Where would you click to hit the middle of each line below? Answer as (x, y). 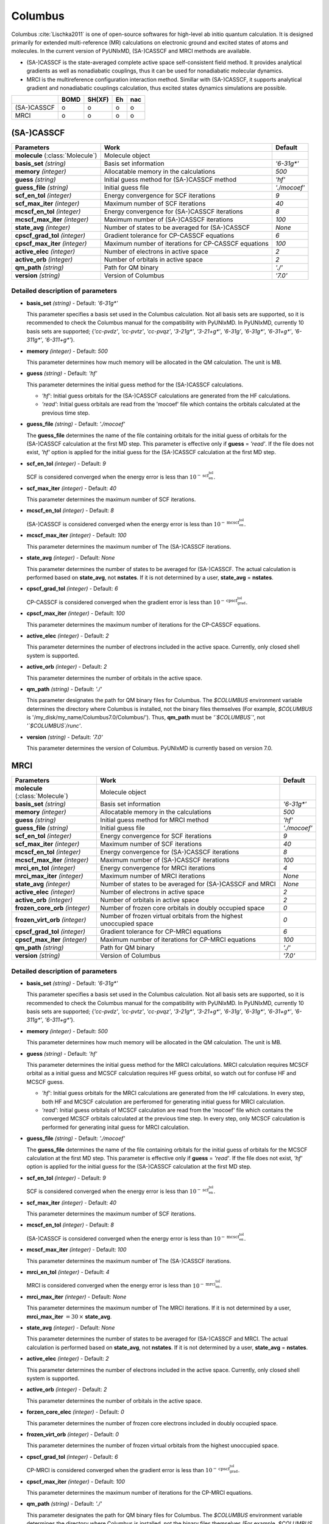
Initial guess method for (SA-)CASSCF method (170, 179)
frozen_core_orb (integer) (52, 908)
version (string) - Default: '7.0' (65, 737)
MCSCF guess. (45, 1081)
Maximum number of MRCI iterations (153, 876)
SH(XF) (98, 99)
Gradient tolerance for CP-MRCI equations (161, 931)
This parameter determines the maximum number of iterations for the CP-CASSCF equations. (143, 624)
